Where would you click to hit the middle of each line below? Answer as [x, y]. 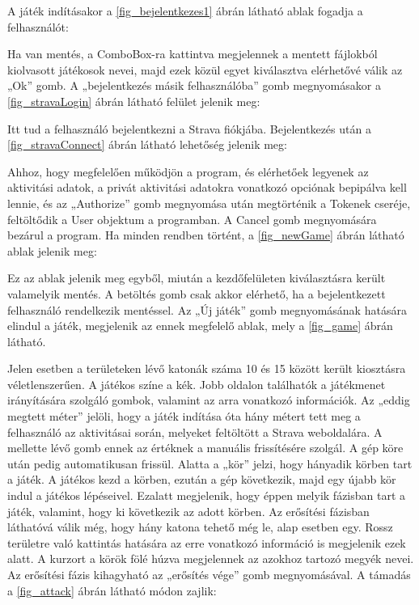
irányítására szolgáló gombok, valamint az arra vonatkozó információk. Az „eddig [209, 400]
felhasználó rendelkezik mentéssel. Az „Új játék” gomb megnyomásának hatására [207, 309]
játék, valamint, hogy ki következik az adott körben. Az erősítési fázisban [188, 511]
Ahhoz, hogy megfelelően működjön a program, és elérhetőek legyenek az [188, 171]
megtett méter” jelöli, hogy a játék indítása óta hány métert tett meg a [184, 416]
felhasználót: [38, 26]
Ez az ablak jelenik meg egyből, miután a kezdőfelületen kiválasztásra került [197, 278]
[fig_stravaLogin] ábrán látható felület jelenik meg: [134, 101]
